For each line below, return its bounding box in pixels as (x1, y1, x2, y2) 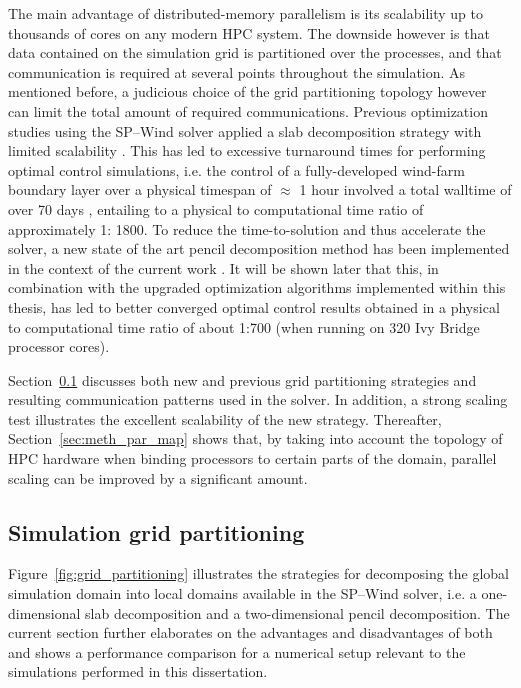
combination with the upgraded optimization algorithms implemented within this (8, 277, 506, 298)
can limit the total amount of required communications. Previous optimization (8, 100, 488, 121)
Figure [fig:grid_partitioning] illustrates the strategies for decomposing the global (8, 563, 510, 584)
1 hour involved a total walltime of (299, 179, 512, 200)
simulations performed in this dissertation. (8, 661, 268, 682)
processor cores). (8, 336, 110, 357)
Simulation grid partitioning (8, 516, 305, 547)
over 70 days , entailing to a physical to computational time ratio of (8, 198, 424, 219)
